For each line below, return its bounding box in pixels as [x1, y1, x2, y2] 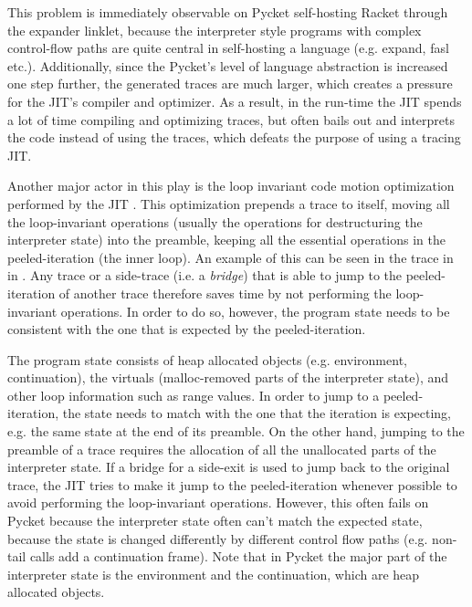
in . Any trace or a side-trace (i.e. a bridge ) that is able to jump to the [7, 266, 403, 285]
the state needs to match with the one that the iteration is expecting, [62, 403, 452, 423]
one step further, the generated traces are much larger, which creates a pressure [7, 74, 453, 93]
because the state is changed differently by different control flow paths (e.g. [7, 529, 428, 548]
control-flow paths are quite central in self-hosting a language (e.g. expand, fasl [7, 38, 449, 58]
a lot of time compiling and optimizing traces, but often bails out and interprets [7, 110, 455, 129]
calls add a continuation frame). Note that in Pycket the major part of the [29, 547, 447, 566]
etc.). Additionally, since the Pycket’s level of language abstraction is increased [7, 56, 448, 75]
